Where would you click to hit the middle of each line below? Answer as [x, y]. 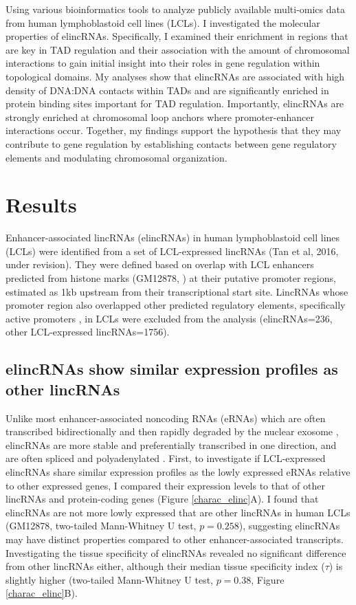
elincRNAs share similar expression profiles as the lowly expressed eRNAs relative [178, 471]
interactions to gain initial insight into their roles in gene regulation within [163, 63]
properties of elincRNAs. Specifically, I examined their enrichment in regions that [177, 36]
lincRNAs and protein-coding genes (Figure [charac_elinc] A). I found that [162, 499]
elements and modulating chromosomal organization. [116, 157]
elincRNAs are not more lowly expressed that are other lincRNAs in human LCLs [178, 512]
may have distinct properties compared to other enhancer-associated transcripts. [175, 539]
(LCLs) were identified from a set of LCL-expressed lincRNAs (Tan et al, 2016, [172, 251]
